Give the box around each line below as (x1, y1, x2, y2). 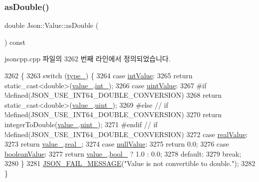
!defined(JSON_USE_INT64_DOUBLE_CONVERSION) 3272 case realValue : (4, 129, 248, 139)
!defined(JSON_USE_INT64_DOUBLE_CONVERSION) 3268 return (4, 90, 222, 100)
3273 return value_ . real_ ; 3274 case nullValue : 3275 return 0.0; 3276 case (4, 139, 229, 149)
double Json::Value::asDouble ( (4, 20, 99, 30)
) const (4, 36, 26, 47)
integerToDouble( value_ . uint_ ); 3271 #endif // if (4, 119, 158, 129)
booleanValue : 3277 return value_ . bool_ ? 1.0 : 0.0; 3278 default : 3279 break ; (4, 148, 242, 159)
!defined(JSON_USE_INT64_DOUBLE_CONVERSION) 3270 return (4, 109, 222, 120)
